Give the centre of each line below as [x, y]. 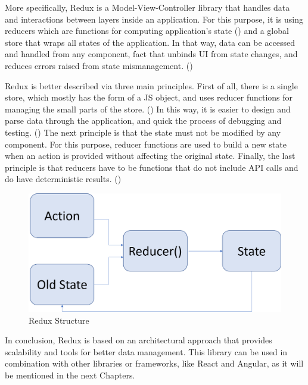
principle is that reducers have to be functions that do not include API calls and [152, 167]
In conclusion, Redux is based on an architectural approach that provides [139, 340]
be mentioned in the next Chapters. [70, 375]
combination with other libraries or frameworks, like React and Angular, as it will [154, 363]
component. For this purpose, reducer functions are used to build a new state [146, 144]
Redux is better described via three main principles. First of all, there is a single [151, 85]
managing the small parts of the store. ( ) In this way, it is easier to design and [148, 109]
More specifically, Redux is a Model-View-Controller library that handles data [147, 7]
